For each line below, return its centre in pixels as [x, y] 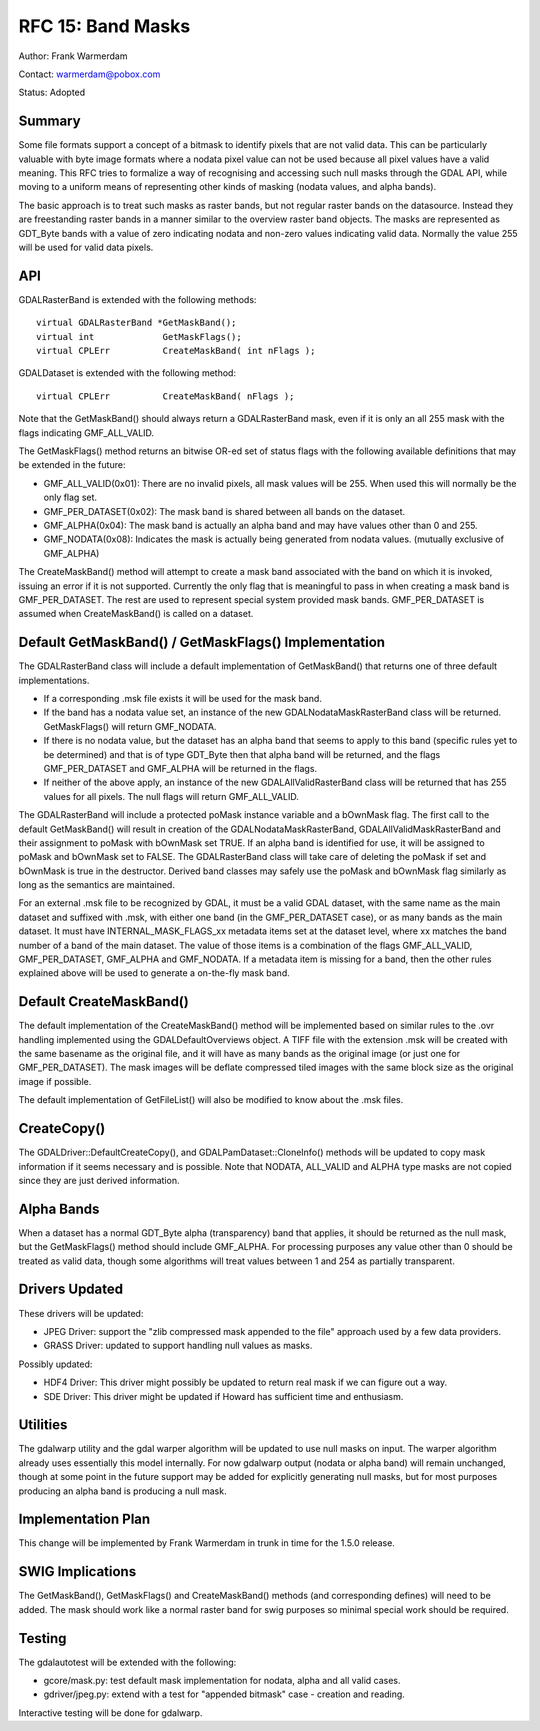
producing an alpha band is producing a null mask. [122, 1491]
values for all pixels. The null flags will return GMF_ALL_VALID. [171, 796]
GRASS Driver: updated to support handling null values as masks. [178, 1346]
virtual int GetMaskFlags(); [139, 336]
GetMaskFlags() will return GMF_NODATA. [130, 726]
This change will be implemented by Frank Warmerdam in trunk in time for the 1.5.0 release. [206, 1543]
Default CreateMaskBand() [103, 1001]
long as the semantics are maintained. [96, 885]
